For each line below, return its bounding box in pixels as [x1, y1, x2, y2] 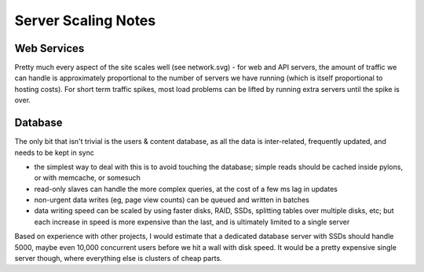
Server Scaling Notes [14, 12, 156, 29]
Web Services [14, 42, 85, 55]
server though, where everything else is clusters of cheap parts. [14, 254, 223, 263]
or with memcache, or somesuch [34, 173, 141, 182]
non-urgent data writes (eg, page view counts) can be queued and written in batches [34, 195, 310, 204]
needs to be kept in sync [14, 148, 94, 157]
